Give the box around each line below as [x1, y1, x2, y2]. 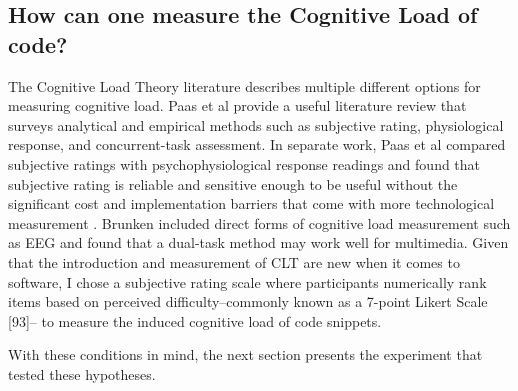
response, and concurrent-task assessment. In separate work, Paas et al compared [8, 134, 506, 155]
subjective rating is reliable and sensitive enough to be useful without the [8, 173, 458, 194]
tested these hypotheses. [8, 363, 156, 384]
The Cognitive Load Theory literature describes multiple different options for [8, 75, 481, 96]
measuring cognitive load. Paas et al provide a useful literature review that [8, 95, 467, 116]
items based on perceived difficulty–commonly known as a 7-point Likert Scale [8, 291, 488, 312]
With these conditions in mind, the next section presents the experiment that [8, 344, 483, 365]
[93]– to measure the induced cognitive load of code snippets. [8, 310, 382, 331]
